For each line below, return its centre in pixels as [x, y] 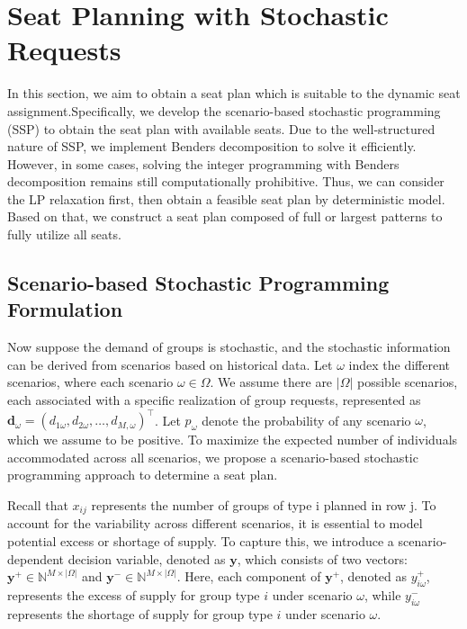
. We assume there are [271, 382]
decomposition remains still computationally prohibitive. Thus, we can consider [226, 181]
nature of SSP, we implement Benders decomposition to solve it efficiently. [212, 146]
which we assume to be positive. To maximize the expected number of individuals [233, 440]
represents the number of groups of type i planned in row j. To [264, 504]
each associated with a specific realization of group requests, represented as [214, 400]
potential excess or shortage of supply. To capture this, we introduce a [201, 540]
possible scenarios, [408, 382]
